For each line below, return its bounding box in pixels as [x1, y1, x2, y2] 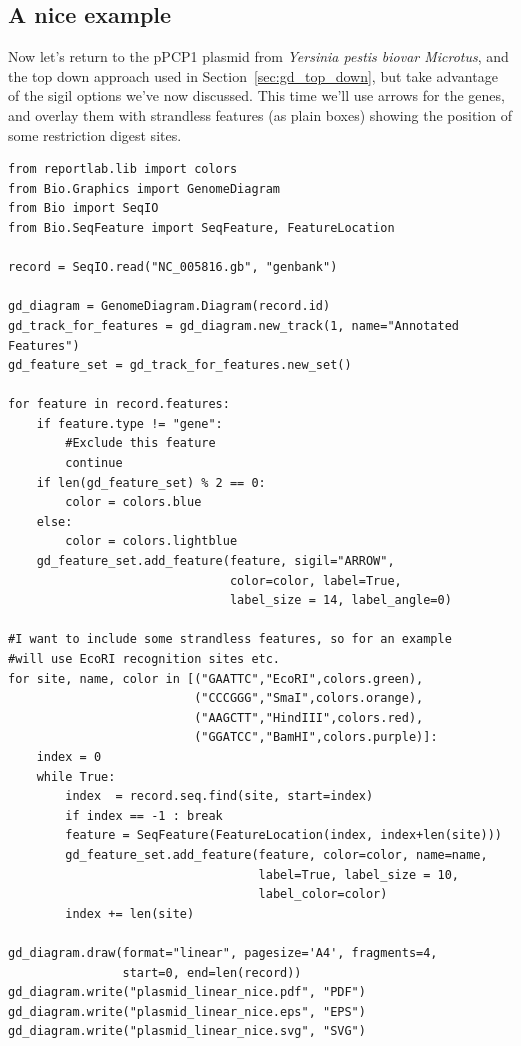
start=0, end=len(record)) [122, 965, 302, 980]
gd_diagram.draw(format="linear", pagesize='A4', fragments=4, [8, 945, 438, 960]
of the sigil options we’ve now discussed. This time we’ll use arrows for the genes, [8, 85, 505, 106]
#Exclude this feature [65, 436, 216, 451]
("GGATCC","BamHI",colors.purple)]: [194, 730, 438, 745]
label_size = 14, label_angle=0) [229, 593, 452, 608]
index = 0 [36, 749, 102, 764]
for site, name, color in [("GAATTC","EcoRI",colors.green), [8, 671, 424, 686]
